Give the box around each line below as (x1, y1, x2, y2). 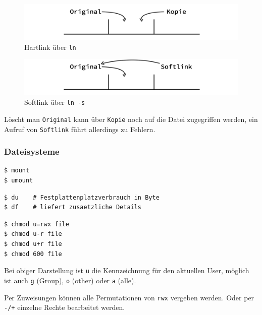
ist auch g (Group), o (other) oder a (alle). (4, 275, 136, 285)
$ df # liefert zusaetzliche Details (4, 204, 142, 211)
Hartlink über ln (24, 41, 76, 52)
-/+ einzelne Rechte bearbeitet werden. (4, 302, 125, 312)
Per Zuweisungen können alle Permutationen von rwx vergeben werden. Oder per (4, 292, 254, 302)
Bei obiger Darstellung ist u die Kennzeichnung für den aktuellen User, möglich (4, 265, 249, 276)
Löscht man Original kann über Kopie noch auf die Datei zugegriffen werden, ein (4, 113, 258, 124)
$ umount (4, 177, 33, 184)
